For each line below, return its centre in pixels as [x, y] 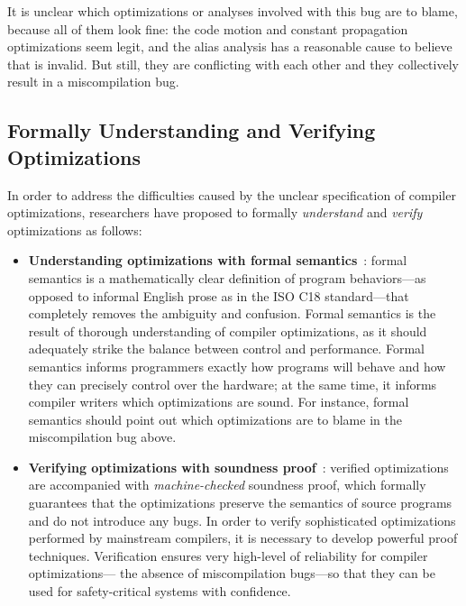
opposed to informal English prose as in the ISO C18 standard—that [219, 295]
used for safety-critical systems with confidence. [160, 591]
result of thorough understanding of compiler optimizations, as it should [228, 331]
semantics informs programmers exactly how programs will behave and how [237, 366]
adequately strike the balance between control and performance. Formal [226, 349]
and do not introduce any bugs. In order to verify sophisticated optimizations [242, 520]
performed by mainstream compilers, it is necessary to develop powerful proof [243, 538]
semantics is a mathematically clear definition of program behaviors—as [227, 277]
